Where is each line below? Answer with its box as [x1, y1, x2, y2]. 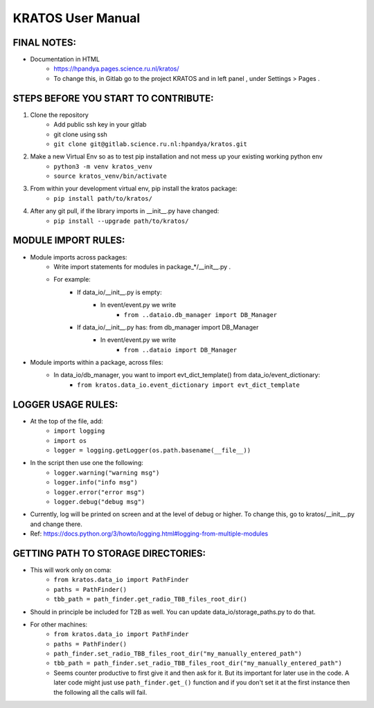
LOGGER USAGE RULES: [12, 399, 118, 410]
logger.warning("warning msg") [53, 469, 160, 477]
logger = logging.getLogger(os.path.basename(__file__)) [53, 446, 251, 454]
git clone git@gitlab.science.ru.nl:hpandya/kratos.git [53, 140, 247, 148]
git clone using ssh [53, 130, 107, 138]
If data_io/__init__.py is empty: [77, 288, 162, 296]
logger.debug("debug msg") [53, 498, 145, 505]
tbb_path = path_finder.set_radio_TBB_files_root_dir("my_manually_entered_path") [53, 660, 342, 667]
